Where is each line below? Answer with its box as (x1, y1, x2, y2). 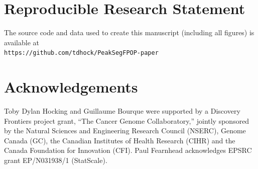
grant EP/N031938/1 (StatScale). (4, 155, 107, 165)
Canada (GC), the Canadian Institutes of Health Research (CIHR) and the (4, 135, 235, 145)
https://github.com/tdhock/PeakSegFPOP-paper (4, 49, 159, 57)
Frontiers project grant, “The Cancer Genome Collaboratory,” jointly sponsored (4, 115, 249, 126)
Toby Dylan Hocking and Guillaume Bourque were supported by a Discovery (4, 106, 240, 116)
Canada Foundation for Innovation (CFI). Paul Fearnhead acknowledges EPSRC (4, 145, 252, 155)
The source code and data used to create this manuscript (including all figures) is (4, 27, 254, 38)
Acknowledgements (4, 76, 138, 97)
